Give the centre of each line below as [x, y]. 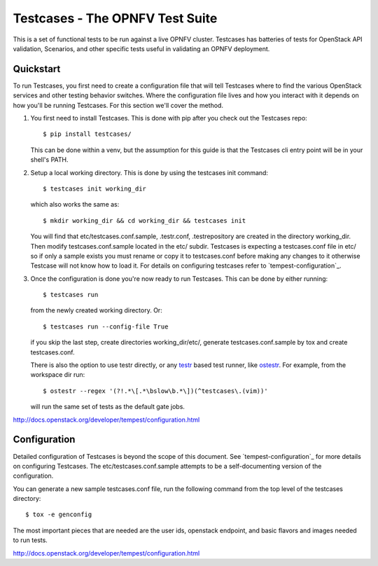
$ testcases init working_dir [95, 188]
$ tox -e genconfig [59, 515]
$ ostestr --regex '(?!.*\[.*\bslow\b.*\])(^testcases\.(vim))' [156, 391]
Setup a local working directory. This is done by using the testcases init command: [149, 172]
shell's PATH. [49, 160]
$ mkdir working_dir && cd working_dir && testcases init [145, 220]
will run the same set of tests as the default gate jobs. [108, 407]
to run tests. [30, 540]
